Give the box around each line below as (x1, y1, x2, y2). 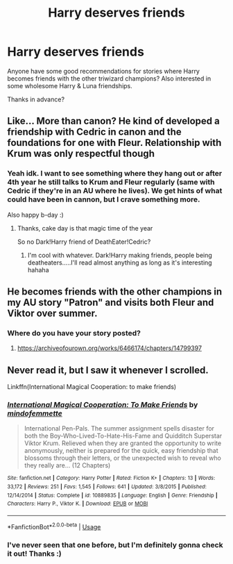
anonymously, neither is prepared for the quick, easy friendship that (24, 447, 218, 455)
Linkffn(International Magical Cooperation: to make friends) (7, 383, 177, 391)
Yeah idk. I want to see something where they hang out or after (7, 169, 223, 179)
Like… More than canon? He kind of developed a (7, 115, 221, 127)
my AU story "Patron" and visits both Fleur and (7, 297, 214, 308)
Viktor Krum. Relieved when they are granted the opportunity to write (24, 439, 222, 447)
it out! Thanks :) (7, 549, 62, 558)
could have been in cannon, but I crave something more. (7, 194, 200, 204)
